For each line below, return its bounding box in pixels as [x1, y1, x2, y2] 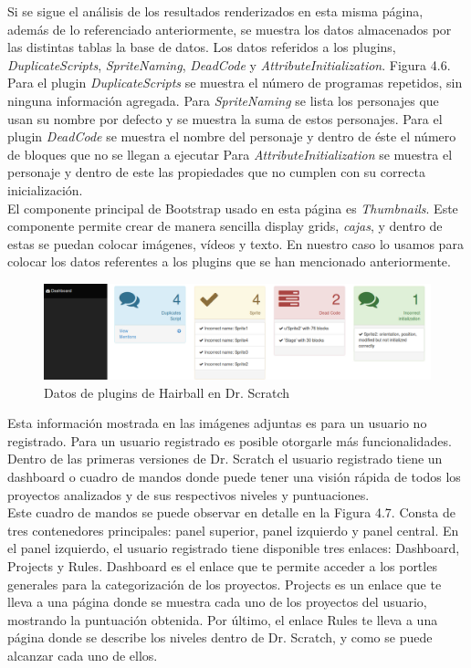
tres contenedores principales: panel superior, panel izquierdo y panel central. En [7, 520, 459, 539]
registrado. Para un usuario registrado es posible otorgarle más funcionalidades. [7, 431, 452, 450]
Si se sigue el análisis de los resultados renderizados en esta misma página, [7, 2, 424, 20]
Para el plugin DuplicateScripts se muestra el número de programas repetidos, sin [7, 73, 463, 92]
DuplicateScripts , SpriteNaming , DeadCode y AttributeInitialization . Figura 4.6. [7, 55, 451, 74]
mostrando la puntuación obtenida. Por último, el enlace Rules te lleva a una [7, 610, 438, 629]
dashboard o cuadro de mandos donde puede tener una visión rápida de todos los [7, 467, 461, 486]
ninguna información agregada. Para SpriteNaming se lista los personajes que [7, 90, 439, 110]
